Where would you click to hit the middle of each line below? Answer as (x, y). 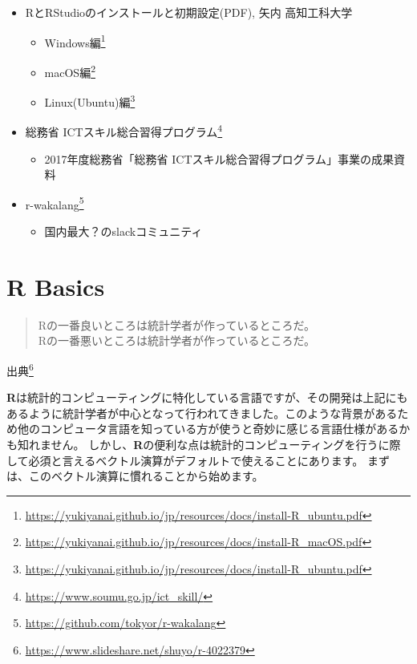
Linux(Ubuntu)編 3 (90, 101)
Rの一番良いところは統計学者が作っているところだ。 (176, 324)
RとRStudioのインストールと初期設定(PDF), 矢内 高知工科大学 (189, 12)
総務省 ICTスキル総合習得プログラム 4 (124, 130)
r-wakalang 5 (55, 203)
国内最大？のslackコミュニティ (123, 231)
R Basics (56, 286)
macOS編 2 (70, 71)
